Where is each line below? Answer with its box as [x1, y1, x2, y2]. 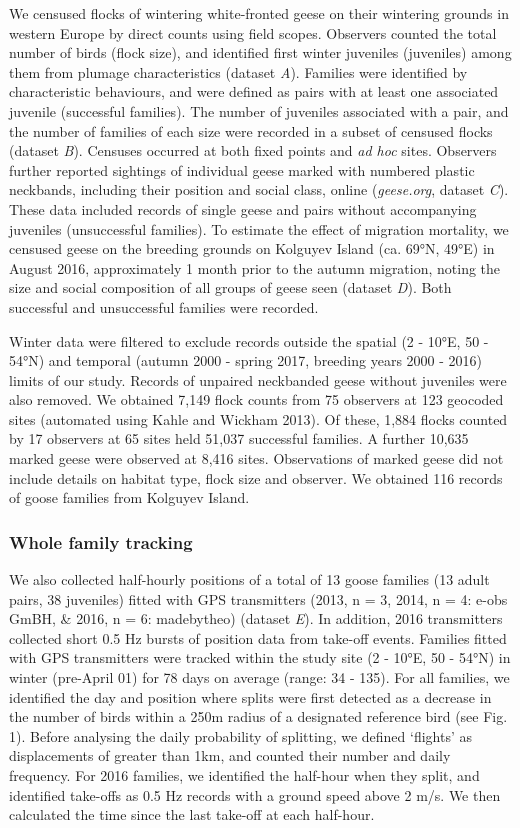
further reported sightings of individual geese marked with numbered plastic [9, 159, 475, 180]
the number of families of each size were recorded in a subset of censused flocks [9, 120, 493, 141]
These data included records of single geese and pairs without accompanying [9, 198, 477, 219]
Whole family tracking [9, 529, 193, 554]
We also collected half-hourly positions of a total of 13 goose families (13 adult [9, 569, 490, 590]
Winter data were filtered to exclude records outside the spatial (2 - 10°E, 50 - [9, 330, 489, 351]
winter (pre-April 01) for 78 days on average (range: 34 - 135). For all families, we [9, 667, 510, 688]
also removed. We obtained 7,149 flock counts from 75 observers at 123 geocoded [9, 389, 504, 410]
